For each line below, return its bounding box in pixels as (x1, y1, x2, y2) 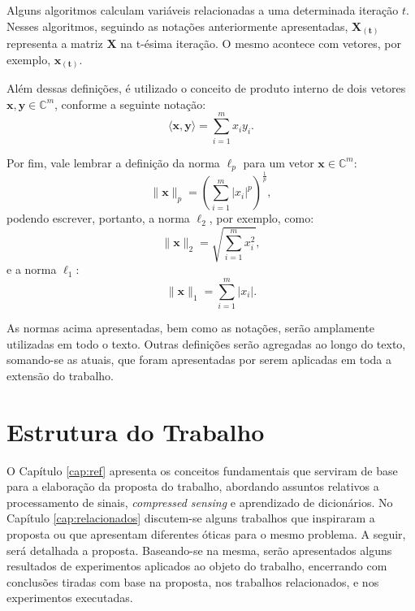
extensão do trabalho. (6, 366, 114, 383)
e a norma (6, 261, 57, 278)
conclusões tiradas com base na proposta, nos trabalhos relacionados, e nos (6, 573, 379, 590)
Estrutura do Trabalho (6, 414, 265, 448)
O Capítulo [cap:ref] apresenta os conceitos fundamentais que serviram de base (6, 461, 398, 479)
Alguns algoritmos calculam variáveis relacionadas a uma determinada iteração (6, 2, 399, 18)
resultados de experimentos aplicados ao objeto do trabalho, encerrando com (6, 557, 387, 574)
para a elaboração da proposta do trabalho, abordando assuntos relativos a (6, 478, 379, 495)
